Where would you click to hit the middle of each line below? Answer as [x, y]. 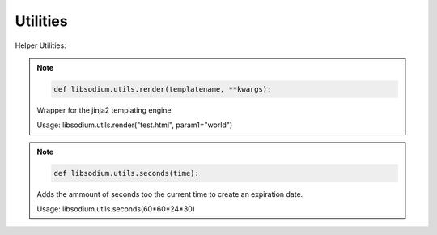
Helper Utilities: [40, 45]
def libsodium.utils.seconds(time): [127, 173]
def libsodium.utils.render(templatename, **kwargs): [163, 89]
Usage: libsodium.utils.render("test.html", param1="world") [135, 125]
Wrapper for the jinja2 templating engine [104, 110]
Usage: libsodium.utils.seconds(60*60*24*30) [116, 209]
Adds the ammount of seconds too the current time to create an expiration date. [170, 194]
